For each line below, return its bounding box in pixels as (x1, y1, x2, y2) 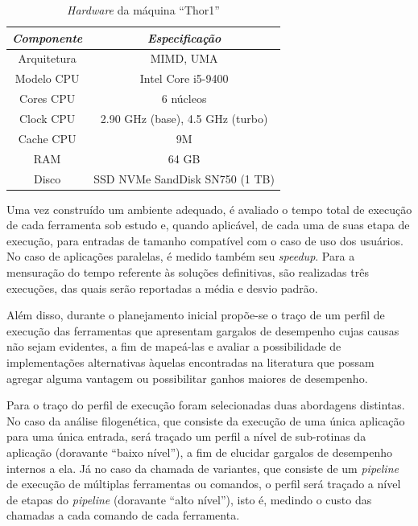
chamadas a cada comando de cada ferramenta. (6, 507, 240, 524)
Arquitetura (18, 50, 77, 67)
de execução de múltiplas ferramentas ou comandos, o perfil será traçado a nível (6, 475, 401, 492)
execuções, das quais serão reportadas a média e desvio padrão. (6, 279, 318, 296)
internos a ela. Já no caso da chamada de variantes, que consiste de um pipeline (6, 459, 399, 476)
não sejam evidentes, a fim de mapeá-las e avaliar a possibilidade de (6, 338, 341, 355)
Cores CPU (19, 90, 76, 107)
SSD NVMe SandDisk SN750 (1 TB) (93, 170, 275, 187)
